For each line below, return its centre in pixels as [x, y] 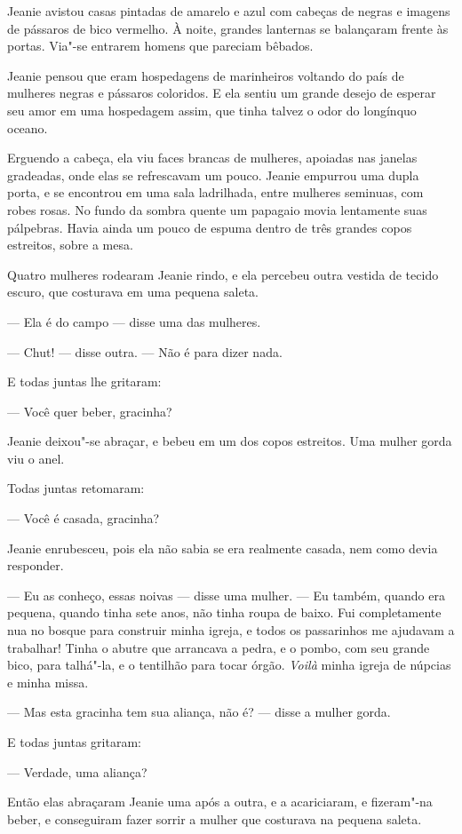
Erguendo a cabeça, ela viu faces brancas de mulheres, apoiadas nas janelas [212, 158]
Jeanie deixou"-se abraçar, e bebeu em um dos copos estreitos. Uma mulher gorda [230, 441]
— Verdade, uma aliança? [77, 771]
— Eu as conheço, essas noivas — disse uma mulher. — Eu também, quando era [226, 595]
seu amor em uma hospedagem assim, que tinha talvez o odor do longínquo [212, 110]
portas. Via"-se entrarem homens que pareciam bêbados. [160, 46]
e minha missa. [48, 682]
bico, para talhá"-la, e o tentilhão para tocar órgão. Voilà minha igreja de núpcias [229, 665]
